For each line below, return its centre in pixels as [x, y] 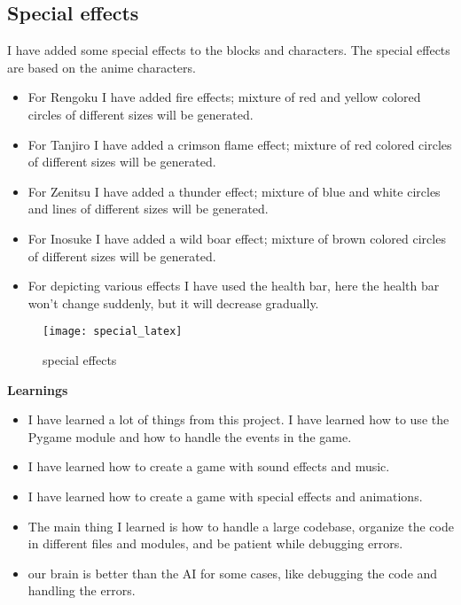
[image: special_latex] [113, 332]
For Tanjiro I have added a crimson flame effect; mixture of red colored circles [240, 144]
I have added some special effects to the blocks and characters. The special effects [229, 50]
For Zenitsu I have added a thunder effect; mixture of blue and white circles [234, 191]
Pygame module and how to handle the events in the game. [190, 436]
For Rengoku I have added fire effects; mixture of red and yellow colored [224, 97]
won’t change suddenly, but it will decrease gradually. [173, 302]
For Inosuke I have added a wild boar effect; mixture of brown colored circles [237, 238]
